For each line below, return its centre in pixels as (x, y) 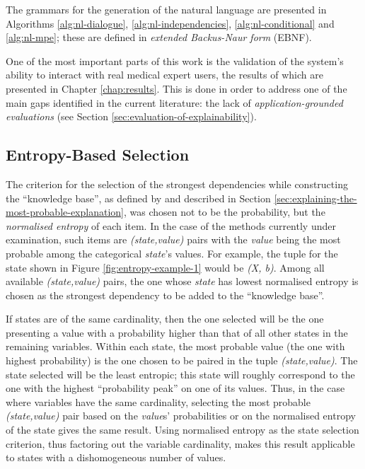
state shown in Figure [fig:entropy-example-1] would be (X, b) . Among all (165, 267)
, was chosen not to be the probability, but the (224, 212)
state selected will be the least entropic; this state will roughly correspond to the (180, 374)
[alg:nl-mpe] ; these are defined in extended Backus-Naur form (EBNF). (159, 37)
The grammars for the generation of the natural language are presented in (166, 9)
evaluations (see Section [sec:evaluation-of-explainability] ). (131, 116)
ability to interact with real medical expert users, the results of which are (164, 75)
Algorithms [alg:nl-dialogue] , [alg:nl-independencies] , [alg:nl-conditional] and (170, 23)
